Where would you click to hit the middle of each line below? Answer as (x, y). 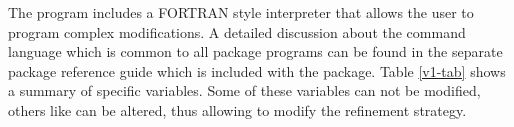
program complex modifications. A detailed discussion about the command (237, 31)
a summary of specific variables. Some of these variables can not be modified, (244, 90)
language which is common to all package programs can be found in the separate (255, 51)
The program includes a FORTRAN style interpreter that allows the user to (241, 12)
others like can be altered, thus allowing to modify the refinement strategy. (237, 109)
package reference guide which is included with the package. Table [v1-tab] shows (257, 70)
